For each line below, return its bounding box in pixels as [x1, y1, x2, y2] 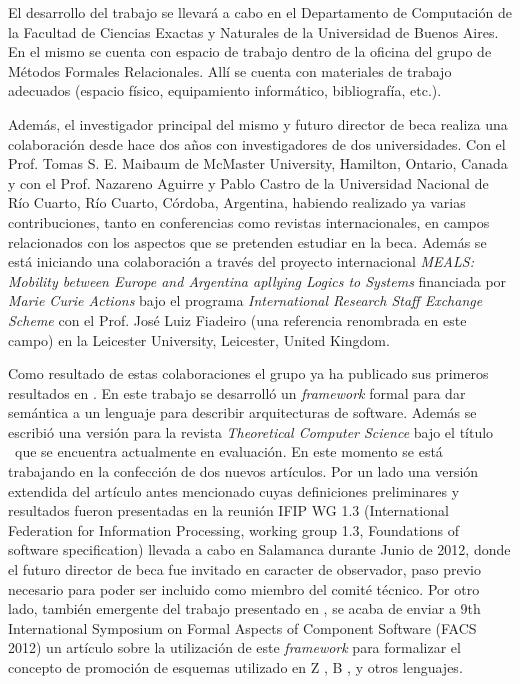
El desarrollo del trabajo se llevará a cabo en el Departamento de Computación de [8, 2, 512, 22]
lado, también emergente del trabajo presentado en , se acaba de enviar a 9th [8, 598, 481, 619]
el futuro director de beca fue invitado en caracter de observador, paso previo [8, 559, 481, 580]
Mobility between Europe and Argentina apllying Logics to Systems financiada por [8, 270, 507, 291]
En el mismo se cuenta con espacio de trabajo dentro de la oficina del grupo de [8, 41, 492, 62]
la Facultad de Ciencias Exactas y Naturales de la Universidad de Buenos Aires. [8, 21, 499, 42]
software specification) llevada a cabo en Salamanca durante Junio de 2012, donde [8, 539, 511, 560]
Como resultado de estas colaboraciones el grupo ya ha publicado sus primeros [8, 363, 489, 384]
